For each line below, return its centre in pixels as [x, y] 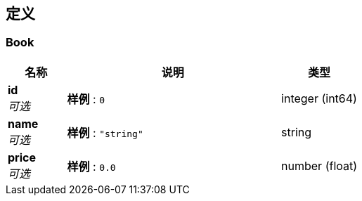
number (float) [319, 166]
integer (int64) [319, 98]
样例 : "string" [105, 132]
